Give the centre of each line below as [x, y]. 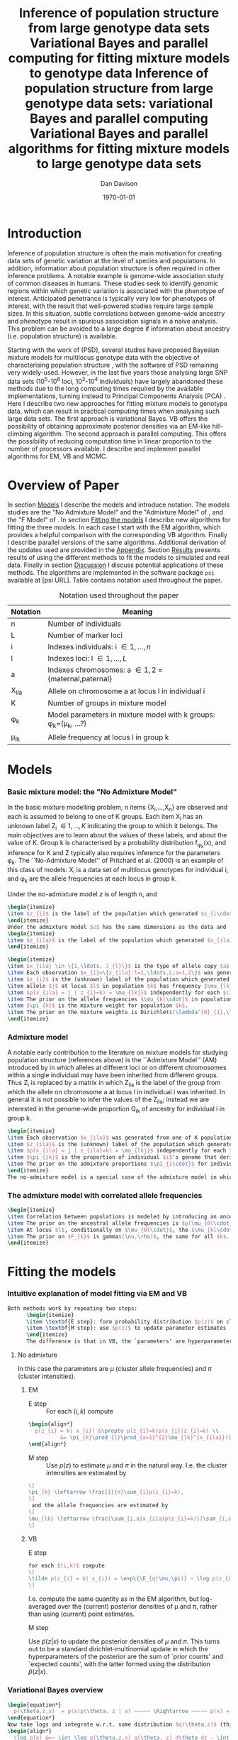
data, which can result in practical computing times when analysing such [113, 411]
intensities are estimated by [86, 1472]
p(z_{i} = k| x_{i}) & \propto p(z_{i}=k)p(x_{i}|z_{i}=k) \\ [127, 1431]
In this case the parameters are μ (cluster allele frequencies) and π [115, 1369]
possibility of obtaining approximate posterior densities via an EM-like [109, 426]
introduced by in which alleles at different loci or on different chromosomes [117, 1068]
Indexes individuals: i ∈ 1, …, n [99, 647]
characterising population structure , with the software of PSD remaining [113, 365]
